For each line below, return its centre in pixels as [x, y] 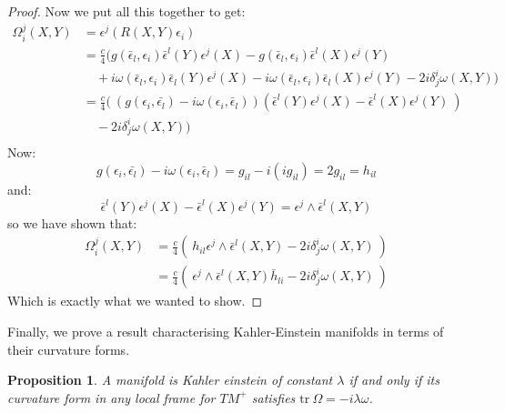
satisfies [273, 397]
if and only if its [394, 380]
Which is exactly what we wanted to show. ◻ [135, 301]
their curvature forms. [69, 349]
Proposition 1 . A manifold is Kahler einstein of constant [170, 380]
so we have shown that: [72, 222]
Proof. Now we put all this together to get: [126, 11]
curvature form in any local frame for [111, 397]
